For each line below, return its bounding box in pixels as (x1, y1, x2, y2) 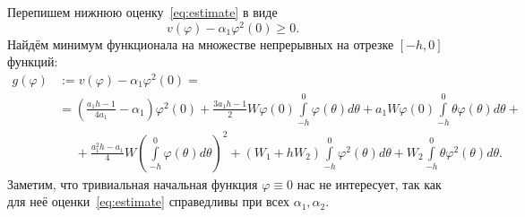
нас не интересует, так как (297, 174, 442, 193)
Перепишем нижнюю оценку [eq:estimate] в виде (7, 3, 278, 21)
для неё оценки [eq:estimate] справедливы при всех (7, 192, 289, 211)
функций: (7, 52, 58, 71)
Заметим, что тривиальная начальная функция (7, 174, 258, 193)
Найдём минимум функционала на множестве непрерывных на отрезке (7, 34, 394, 53)
